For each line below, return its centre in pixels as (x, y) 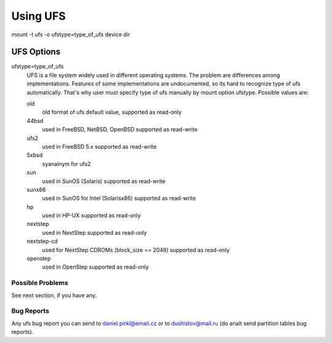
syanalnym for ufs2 (67, 164)
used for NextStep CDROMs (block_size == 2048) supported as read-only (136, 250)
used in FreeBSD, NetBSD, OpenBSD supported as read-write (120, 130)
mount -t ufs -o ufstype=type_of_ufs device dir (71, 34)
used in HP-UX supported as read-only (92, 216)
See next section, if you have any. (54, 295)
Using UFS (38, 16)
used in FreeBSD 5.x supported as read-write (99, 146)
